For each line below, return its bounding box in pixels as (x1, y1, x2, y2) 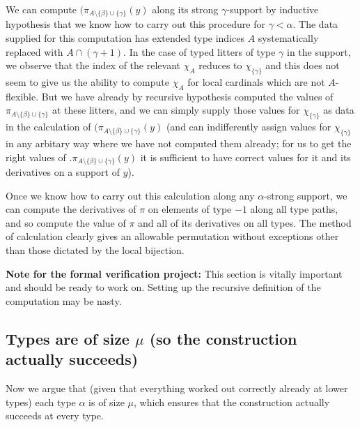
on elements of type (148, 202, 232, 216)
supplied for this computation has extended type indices (6, 31, 244, 45)
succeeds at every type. (6, 408, 104, 423)
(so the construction (149, 327, 297, 349)
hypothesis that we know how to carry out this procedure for (6, 17, 265, 31)
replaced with (6, 44, 63, 59)
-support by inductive (226, 2, 319, 16)
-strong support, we (264, 188, 347, 202)
